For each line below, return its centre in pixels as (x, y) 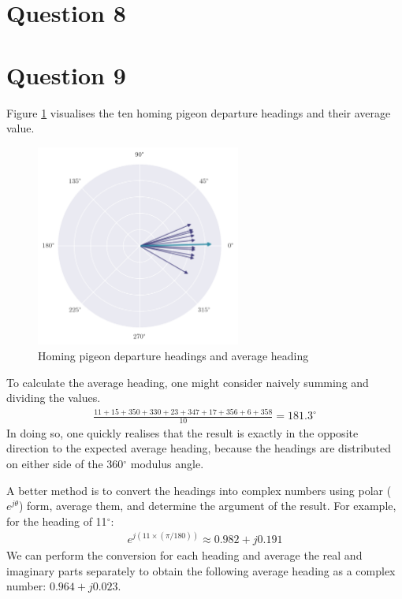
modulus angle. (167, 464)
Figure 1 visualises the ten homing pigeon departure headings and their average (199, 112)
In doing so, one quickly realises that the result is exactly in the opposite (182, 432)
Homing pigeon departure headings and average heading (173, 355)
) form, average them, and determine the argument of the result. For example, (207, 506)
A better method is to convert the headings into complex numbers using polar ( (199, 490)
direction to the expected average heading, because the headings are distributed (199, 448)
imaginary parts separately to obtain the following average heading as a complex (201, 570)
